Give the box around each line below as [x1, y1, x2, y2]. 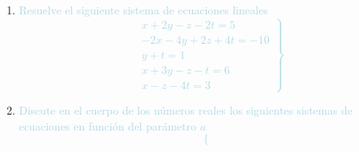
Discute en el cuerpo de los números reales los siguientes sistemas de [18, 102, 353, 119]
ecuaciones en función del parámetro [18, 117, 197, 134]
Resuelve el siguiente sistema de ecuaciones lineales [18, 2, 268, 18]
